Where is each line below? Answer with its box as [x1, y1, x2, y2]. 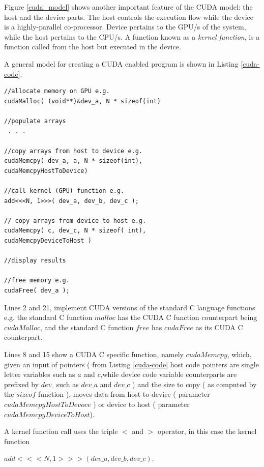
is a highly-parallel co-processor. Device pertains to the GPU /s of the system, [4, 21, 246, 32]
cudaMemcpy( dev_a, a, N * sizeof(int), [4, 157, 143, 165]
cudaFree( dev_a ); [4, 287, 70, 295]
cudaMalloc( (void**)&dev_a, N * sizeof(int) [4, 97, 161, 105]
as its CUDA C [195, 322, 243, 332]
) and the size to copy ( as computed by [132, 378, 257, 389]
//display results [4, 257, 66, 265]
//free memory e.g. [4, 277, 70, 284]
